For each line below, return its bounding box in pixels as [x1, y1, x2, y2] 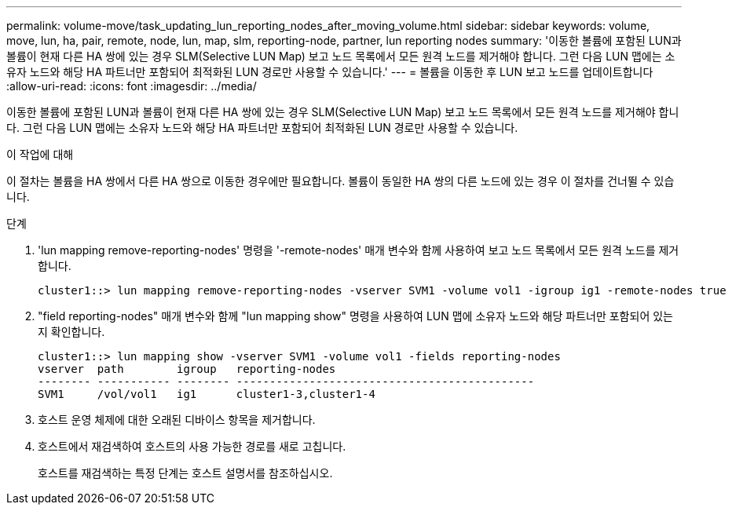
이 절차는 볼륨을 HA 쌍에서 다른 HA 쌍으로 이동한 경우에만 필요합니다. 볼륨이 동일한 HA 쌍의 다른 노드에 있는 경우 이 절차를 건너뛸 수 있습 [6, 174, 675, 188]
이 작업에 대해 [6, 148, 74, 161]
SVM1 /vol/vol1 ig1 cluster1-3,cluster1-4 [38, 388, 375, 400]
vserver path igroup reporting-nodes [38, 363, 336, 375]
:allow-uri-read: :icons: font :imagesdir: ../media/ [6, 79, 257, 93]
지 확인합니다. [38, 325, 105, 338]
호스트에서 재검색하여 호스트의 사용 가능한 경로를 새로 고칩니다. [38, 440, 346, 453]
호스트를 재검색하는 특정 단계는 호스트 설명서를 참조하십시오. [38, 466, 333, 480]
